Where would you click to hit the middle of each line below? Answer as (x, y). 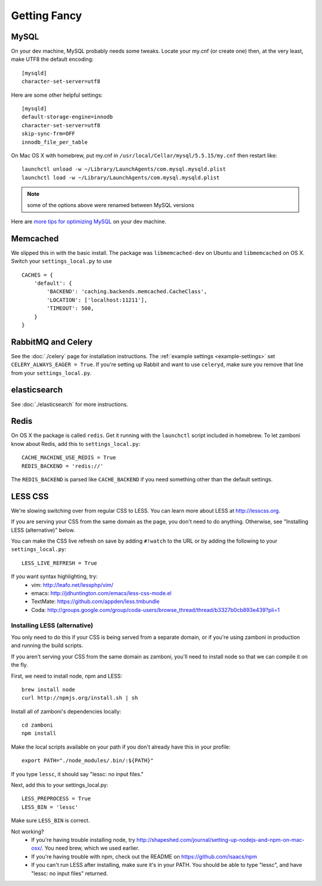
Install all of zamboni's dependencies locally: (66, 711)
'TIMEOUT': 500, (70, 308)
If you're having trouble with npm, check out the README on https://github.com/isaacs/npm (144, 856)
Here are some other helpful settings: (57, 95)
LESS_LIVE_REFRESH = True (60, 563)
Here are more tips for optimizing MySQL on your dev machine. (89, 221)
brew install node (49, 689)
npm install (39, 733)
